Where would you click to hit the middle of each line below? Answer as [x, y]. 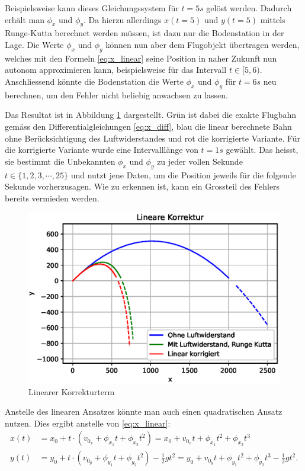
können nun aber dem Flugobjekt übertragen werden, [203, 44]
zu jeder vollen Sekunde [200, 161]
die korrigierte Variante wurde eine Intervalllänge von [102, 150]
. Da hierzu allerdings [123, 19]
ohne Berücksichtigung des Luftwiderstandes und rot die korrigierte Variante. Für [153, 138]
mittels [273, 19]
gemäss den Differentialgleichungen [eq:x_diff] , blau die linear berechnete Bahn [148, 126]
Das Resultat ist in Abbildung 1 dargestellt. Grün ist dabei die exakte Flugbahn [150, 115]
